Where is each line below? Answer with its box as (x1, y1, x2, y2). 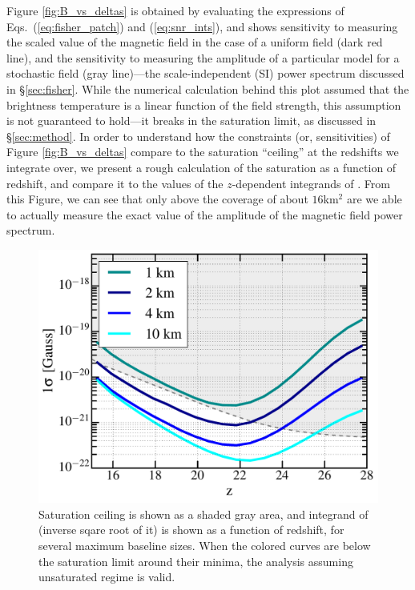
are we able (346, 191, 402, 207)
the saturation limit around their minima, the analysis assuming (38, 552, 353, 569)
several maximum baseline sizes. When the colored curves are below (38, 537, 371, 554)
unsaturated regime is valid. (38, 568, 175, 585)
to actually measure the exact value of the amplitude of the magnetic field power (6, 206, 403, 223)
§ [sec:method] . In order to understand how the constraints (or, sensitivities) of (6, 127, 390, 144)
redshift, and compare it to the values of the (6, 175, 224, 191)
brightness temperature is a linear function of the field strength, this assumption (6, 96, 401, 113)
